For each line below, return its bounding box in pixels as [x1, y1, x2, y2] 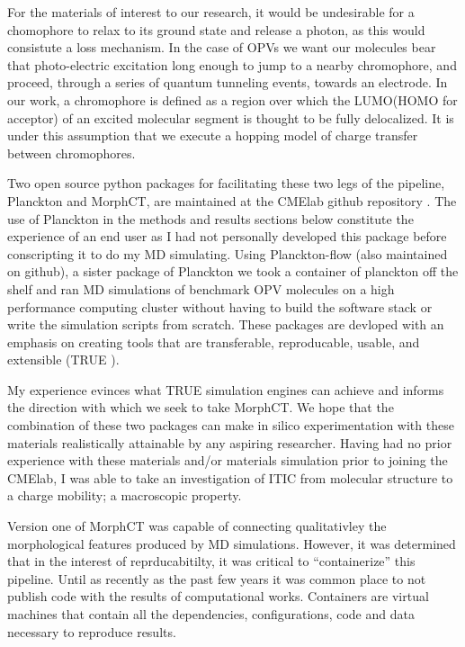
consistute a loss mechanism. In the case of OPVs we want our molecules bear [7, 38, 436, 57]
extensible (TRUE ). [7, 350, 120, 369]
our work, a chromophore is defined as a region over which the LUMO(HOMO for [7, 90, 458, 109]
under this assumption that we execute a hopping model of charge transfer [7, 126, 418, 145]
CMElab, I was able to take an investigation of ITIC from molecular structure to [7, 468, 453, 487]
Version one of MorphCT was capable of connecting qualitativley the [7, 517, 387, 535]
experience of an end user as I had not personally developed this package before [7, 227, 447, 246]
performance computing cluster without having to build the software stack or [7, 297, 433, 316]
